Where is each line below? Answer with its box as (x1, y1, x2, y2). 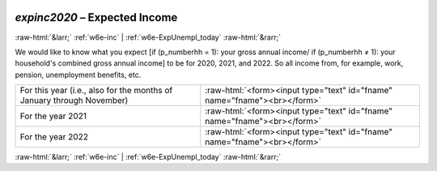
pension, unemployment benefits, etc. (15, 70, 142, 79)
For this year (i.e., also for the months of (19, 85, 173, 96)
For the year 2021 (19, 110, 87, 122)
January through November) (19, 95, 129, 106)
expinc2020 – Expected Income (15, 11, 178, 24)
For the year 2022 (19, 131, 89, 143)
